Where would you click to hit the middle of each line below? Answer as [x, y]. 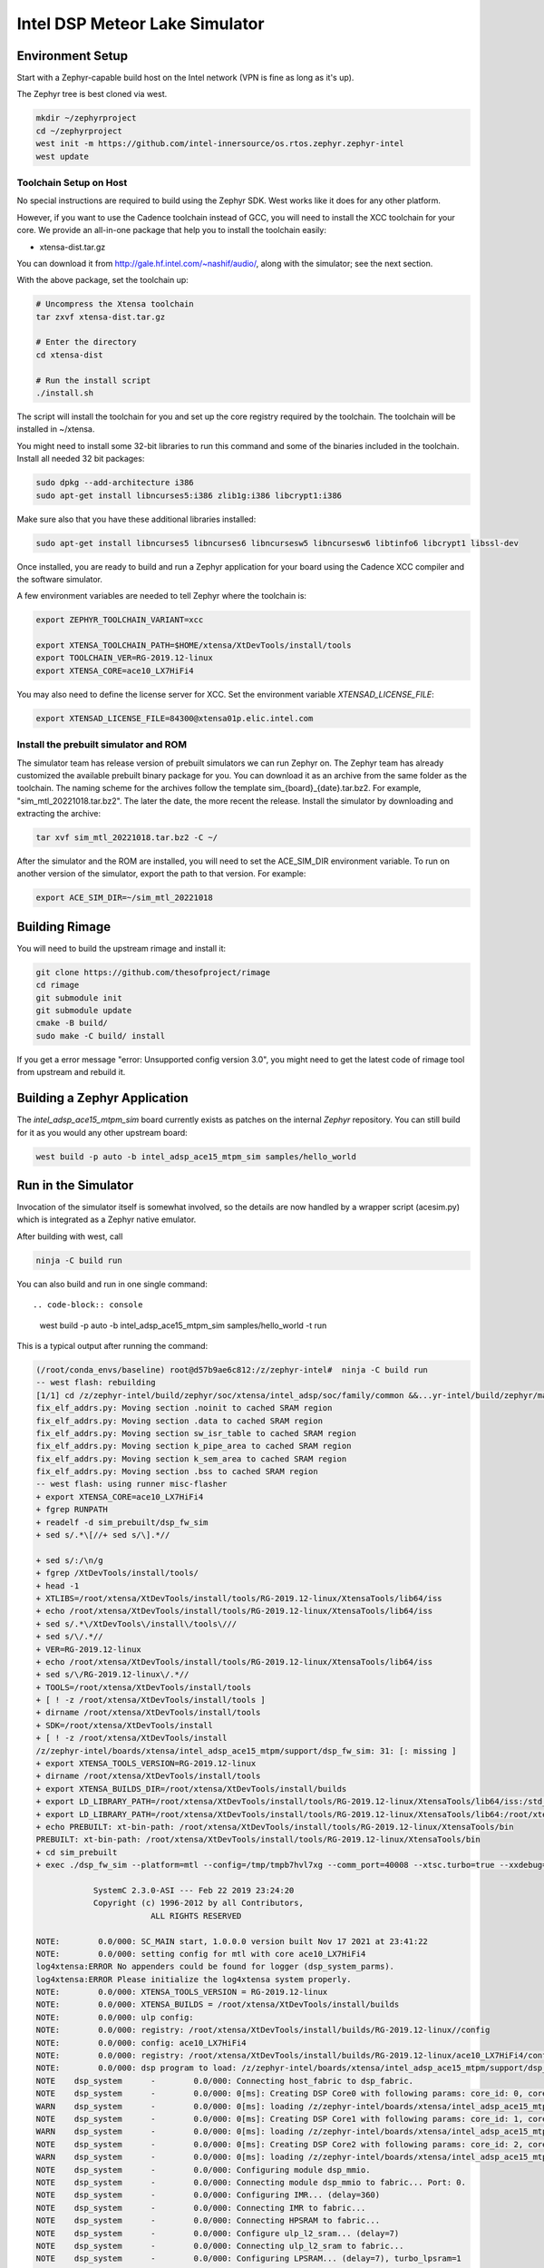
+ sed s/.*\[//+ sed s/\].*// [103, 1535]
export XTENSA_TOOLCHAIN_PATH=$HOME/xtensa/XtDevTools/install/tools [194, 645]
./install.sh [65, 393]
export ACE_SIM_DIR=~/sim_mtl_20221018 [124, 898]
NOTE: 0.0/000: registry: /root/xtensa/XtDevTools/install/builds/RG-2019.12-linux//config [263, 2030]
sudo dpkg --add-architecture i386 [115, 483]
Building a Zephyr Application [102, 1098]
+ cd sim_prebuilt [77, 1852]
